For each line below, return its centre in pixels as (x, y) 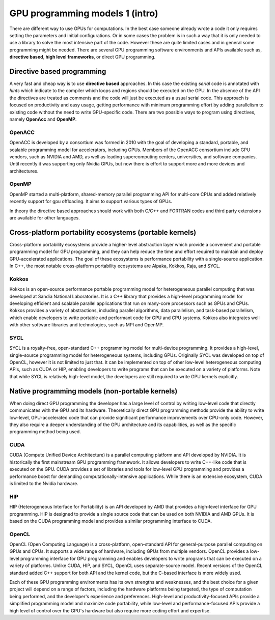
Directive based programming (58, 71)
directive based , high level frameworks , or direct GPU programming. (82, 57)
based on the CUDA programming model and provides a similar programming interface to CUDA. (111, 521)
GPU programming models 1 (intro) (84, 13)
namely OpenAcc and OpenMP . (43, 119)
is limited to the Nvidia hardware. (44, 484)
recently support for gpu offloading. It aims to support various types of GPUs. (91, 202)
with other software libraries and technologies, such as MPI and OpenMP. (87, 325)
